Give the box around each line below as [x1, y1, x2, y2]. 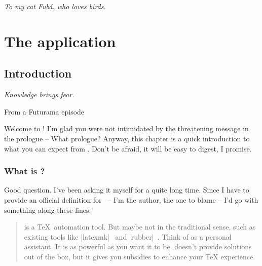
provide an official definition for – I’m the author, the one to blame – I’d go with [4, 194, 258, 205]
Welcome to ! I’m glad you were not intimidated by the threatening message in [4, 123, 249, 134]
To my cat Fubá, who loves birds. [4, 1, 106, 11]
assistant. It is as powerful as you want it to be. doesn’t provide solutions [24, 241, 252, 252]
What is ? [4, 165, 45, 177]
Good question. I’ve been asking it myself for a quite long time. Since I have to [4, 184, 249, 195]
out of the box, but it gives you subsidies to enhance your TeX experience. [24, 251, 255, 261]
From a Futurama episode [4, 106, 85, 117]
